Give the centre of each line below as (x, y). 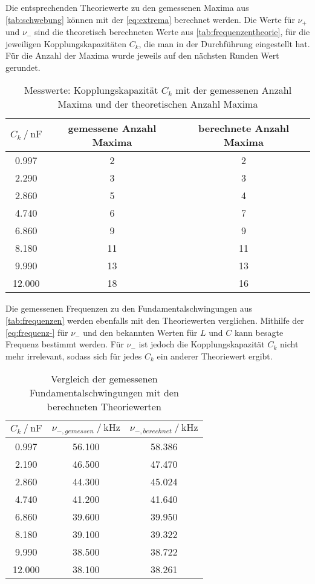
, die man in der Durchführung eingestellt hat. (224, 43)
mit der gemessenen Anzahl (234, 90)
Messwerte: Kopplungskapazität (91, 90)
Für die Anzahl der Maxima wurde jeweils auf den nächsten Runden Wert (142, 55)
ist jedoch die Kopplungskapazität (202, 344)
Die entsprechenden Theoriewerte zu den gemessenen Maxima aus (127, 7)
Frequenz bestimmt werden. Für (65, 344)
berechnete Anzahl (244, 128)
